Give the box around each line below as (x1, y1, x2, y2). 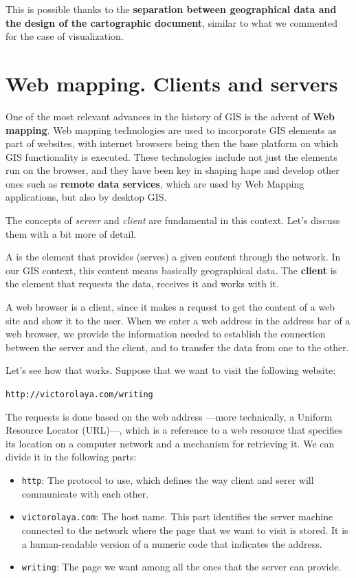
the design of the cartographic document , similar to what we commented (5, 15, 337, 30)
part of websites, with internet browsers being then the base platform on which (5, 136, 338, 151)
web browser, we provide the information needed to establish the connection (5, 326, 326, 341)
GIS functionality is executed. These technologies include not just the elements (5, 149, 337, 164)
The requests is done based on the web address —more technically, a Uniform (5, 409, 333, 423)
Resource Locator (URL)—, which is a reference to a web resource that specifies (5, 423, 343, 437)
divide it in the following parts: (5, 449, 137, 464)
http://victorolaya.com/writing (5, 390, 153, 399)
